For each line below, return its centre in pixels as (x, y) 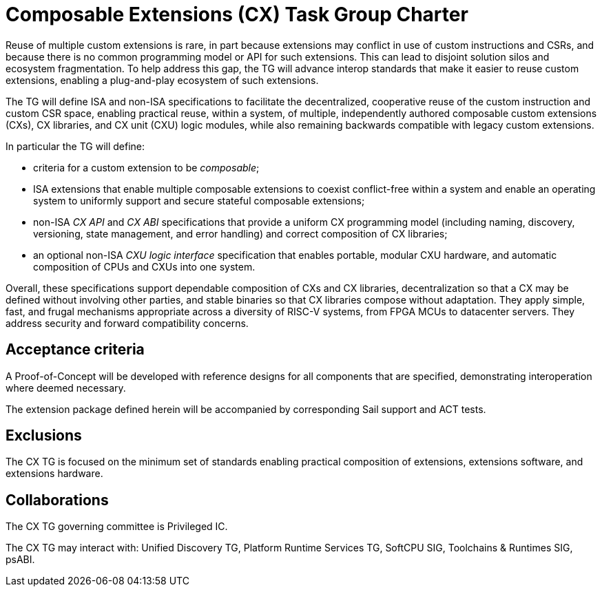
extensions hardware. (54, 474)
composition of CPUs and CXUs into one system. (144, 266)
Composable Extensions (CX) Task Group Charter (237, 14)
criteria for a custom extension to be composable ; (146, 167)
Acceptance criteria (75, 350)
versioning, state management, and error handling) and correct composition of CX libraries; (240, 233)
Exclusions (44, 436)
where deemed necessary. (66, 388)
